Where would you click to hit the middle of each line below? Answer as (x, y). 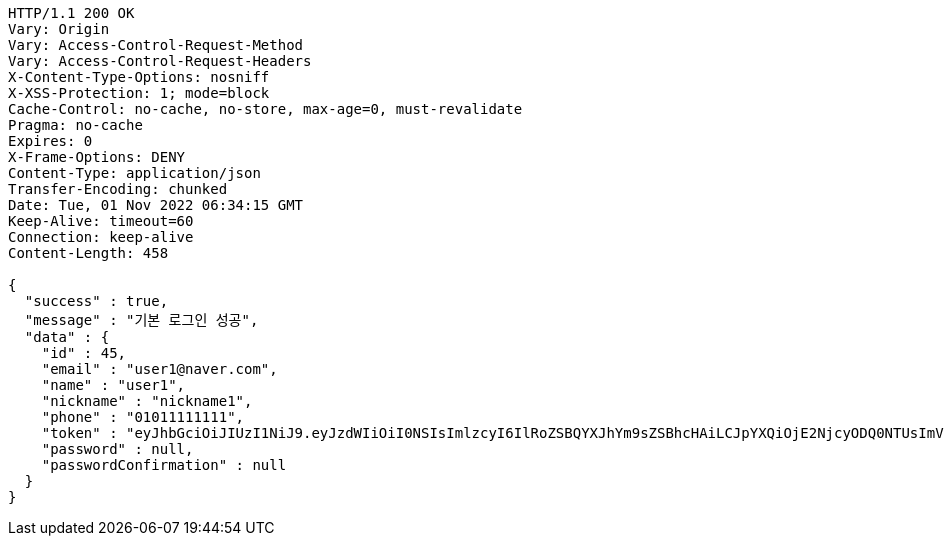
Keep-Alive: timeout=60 (101, 221)
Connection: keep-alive (101, 237)
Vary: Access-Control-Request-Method (156, 45)
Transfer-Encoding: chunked (118, 189)
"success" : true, (96, 301)
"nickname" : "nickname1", (147, 401)
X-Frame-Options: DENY (97, 157)
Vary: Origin (59, 29)
